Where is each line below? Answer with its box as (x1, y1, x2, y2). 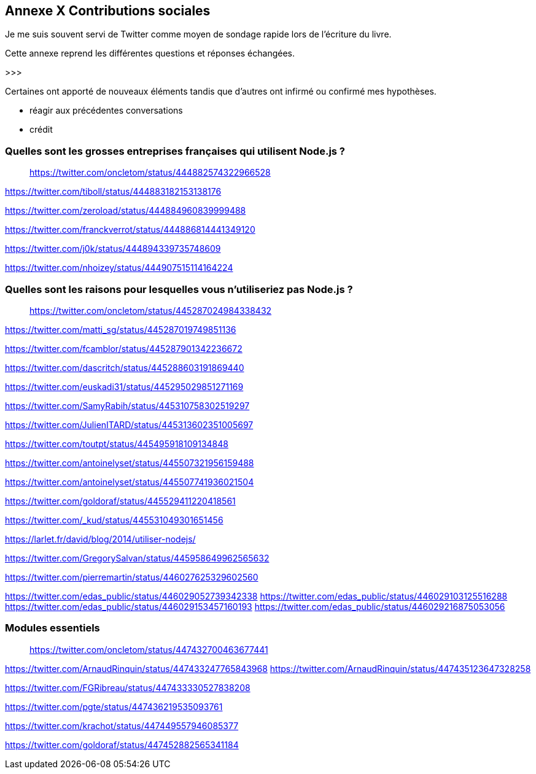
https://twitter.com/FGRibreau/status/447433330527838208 (5, 682, 251, 693)
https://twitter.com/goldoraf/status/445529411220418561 (5, 495, 236, 506)
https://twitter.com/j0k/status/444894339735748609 (5, 243, 221, 254)
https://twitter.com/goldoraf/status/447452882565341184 (5, 739, 239, 750)
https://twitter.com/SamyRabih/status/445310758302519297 (5, 400, 250, 411)
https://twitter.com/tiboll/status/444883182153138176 (5, 186, 222, 197)
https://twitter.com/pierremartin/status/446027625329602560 (5, 571, 258, 582)
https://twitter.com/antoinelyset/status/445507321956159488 (5, 457, 254, 468)
